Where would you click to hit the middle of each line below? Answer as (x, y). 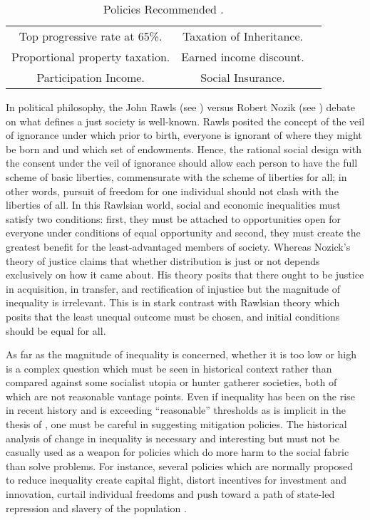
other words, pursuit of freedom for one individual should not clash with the (172, 191)
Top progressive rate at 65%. (91, 36)
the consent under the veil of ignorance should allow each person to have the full (182, 163)
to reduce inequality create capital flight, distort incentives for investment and (176, 480)
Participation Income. (91, 77)
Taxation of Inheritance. (242, 36)
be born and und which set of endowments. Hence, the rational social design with (184, 149)
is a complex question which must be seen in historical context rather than (169, 368)
